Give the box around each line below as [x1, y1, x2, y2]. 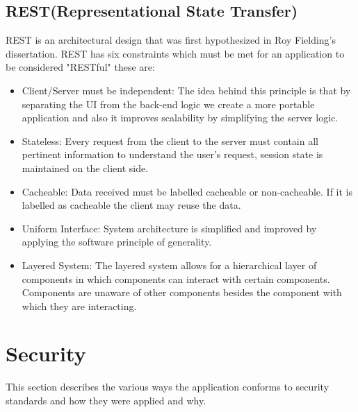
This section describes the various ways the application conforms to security [6, 379, 329, 394]
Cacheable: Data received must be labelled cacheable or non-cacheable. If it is [22, 184, 352, 198]
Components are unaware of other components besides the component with [22, 285, 342, 300]
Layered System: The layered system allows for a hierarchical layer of [22, 257, 317, 272]
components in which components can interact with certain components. [22, 271, 330, 286]
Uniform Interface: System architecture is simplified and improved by [22, 221, 317, 235]
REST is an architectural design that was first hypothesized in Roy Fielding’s [6, 33, 336, 47]
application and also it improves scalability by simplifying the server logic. [22, 110, 339, 125]
